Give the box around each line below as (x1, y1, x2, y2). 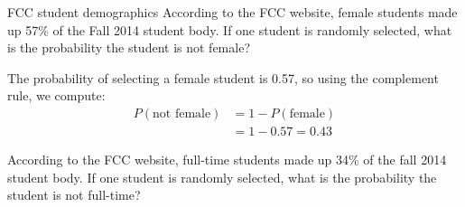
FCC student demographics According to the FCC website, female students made (7, 3, 458, 21)
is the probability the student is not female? (7, 38, 250, 57)
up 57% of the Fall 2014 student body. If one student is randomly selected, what (7, 20, 452, 39)
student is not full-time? (7, 185, 141, 204)
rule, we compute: (7, 86, 106, 105)
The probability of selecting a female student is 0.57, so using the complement (7, 68, 439, 87)
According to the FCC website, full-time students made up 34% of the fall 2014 (7, 150, 447, 169)
